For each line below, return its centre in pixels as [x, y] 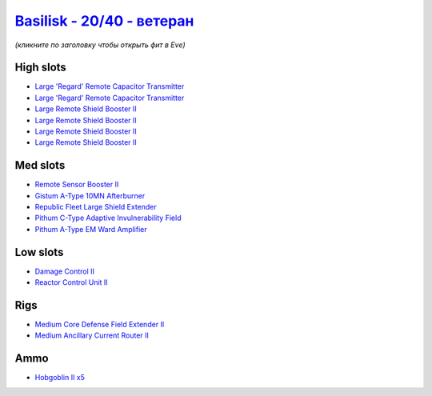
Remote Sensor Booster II [77, 185]
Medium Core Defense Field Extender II [100, 325]
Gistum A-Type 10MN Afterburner [90, 195]
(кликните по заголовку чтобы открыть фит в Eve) [100, 45]
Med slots [40, 165]
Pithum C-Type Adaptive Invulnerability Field [108, 218]
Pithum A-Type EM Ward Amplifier [91, 229]
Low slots [39, 252]
